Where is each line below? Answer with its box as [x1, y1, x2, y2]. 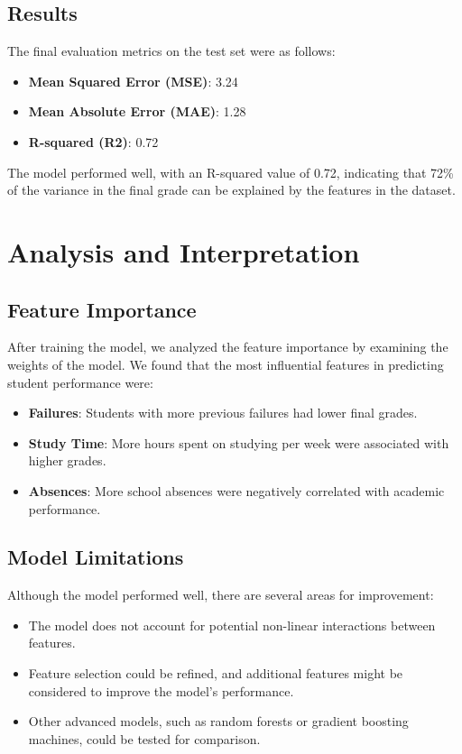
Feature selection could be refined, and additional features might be [28, 664, 403, 683]
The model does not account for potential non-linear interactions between [28, 615, 436, 634]
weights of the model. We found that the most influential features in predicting [7, 354, 444, 373]
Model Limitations [7, 543, 184, 571]
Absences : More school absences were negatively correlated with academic [28, 481, 445, 500]
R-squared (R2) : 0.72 [28, 132, 159, 151]
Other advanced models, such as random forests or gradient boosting [28, 712, 409, 731]
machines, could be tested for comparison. [28, 729, 261, 748]
